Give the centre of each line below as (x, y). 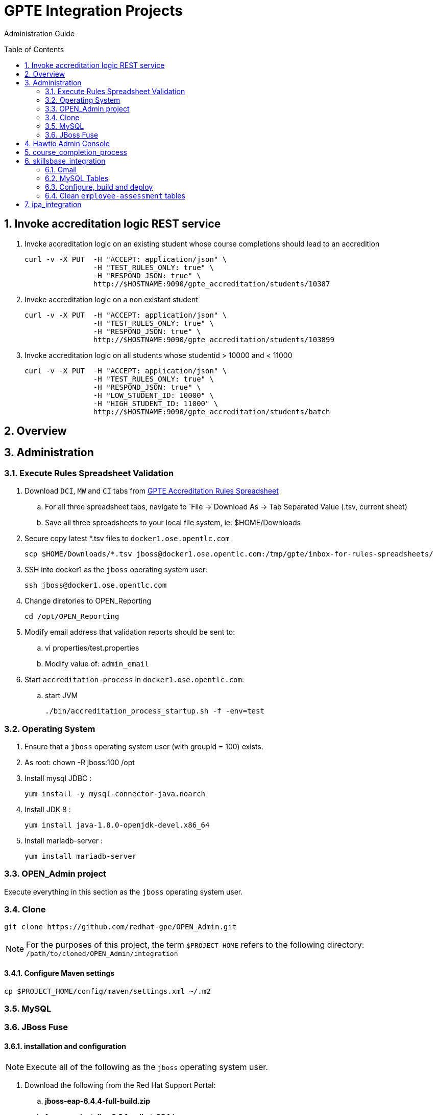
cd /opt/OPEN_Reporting (72, 617)
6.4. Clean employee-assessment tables (115, 195)
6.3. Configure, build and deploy (99, 187)
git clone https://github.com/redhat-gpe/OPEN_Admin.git (120, 927)
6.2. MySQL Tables (77, 178)
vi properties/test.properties (92, 648)
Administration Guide (40, 33)
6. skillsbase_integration (65, 161)
